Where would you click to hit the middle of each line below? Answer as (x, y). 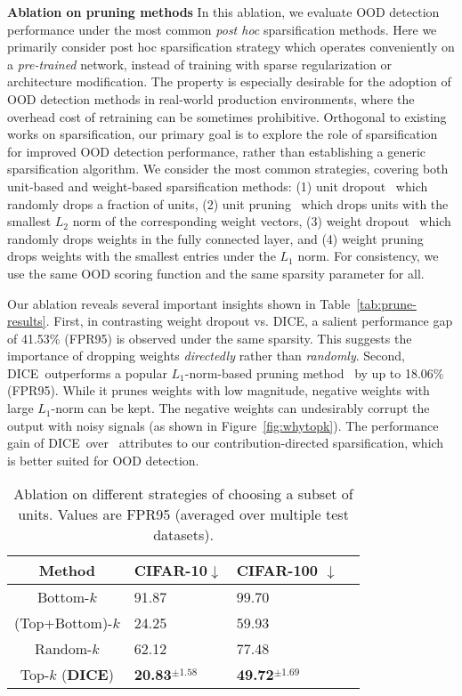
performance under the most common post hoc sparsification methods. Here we (222, 29)
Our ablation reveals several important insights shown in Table (179, 303)
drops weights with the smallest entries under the (142, 256)
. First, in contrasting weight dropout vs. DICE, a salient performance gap (249, 321)
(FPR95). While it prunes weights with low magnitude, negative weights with (219, 390)
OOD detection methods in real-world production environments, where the (211, 98)
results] (27, 321)
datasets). (183, 535)
